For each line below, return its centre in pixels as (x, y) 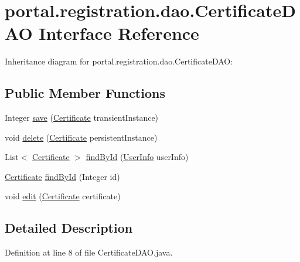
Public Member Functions (85, 93)
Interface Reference (119, 33)
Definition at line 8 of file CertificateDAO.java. (89, 252)
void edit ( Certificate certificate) (63, 196)
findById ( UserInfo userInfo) (137, 157)
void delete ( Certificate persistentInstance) (81, 137)
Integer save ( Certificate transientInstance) (82, 118)
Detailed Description (69, 228)
